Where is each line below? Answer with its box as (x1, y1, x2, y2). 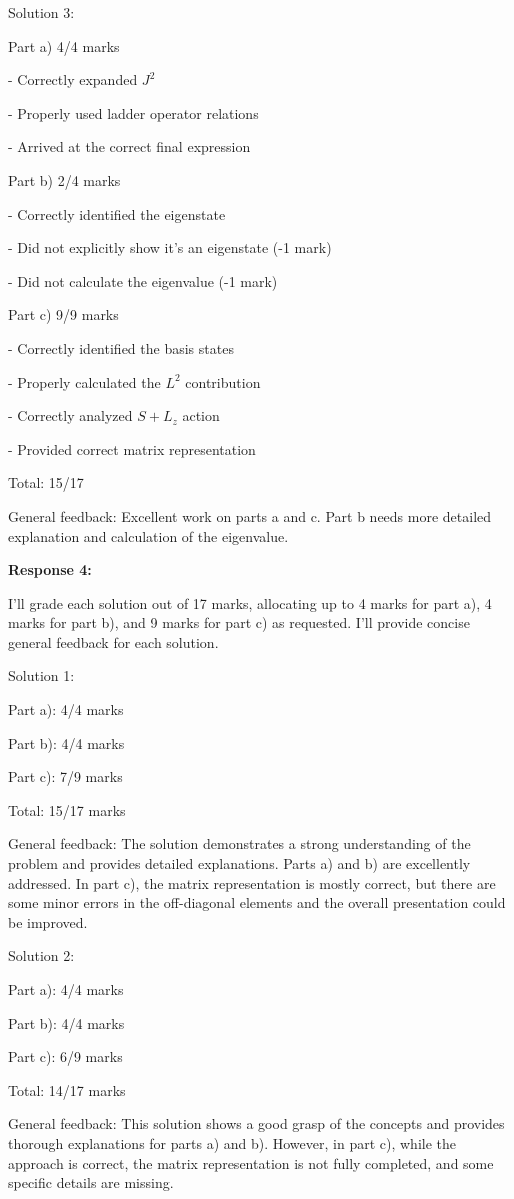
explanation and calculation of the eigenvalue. (8, 525, 289, 546)
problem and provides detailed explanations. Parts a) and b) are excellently (8, 853, 471, 874)
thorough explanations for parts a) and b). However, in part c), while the (8, 1132, 456, 1153)
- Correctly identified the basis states (8, 337, 234, 358)
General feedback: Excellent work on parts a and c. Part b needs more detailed (8, 505, 492, 526)
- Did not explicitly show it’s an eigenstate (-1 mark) (8, 237, 332, 258)
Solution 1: (8, 665, 75, 686)
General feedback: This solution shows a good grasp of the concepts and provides (8, 1113, 505, 1134)
